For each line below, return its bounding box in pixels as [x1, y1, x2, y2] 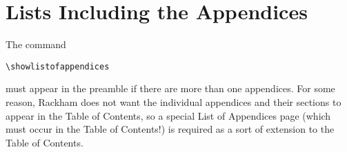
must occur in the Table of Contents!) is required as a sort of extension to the [6, 122, 335, 136]
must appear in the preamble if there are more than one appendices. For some [6, 81, 335, 96]
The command [6, 37, 66, 52]
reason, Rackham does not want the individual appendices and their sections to [6, 94, 341, 109]
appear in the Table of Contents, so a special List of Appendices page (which [6, 108, 331, 122]
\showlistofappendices [6, 61, 110, 72]
